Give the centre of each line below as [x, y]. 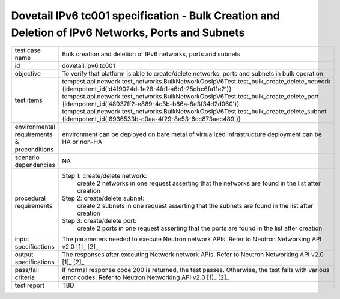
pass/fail [27, 270]
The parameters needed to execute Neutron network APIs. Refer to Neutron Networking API [192, 239]
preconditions [34, 149]
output [24, 255]
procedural [30, 198]
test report [30, 285]
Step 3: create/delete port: [99, 221]
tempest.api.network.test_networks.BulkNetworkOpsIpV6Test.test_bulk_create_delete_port [191, 97]
